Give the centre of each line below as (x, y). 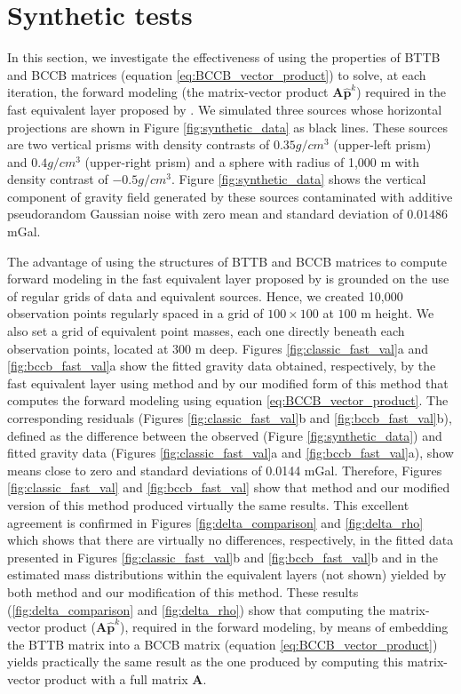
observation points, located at (88, 348)
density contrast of (58, 179)
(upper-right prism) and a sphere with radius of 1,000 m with (252, 161)
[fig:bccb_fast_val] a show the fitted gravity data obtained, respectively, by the (222, 366)
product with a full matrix (116, 678)
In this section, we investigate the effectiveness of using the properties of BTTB (224, 57)
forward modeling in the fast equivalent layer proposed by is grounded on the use (228, 279)
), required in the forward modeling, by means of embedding (284, 627)
